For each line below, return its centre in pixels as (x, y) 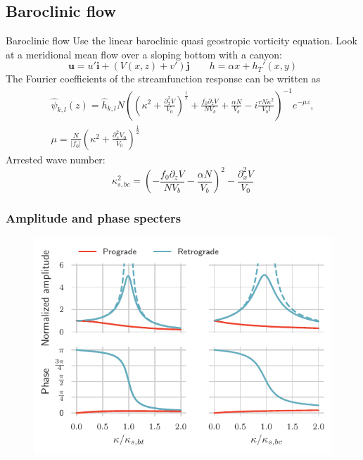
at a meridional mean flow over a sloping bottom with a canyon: (144, 54)
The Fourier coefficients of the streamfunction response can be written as (163, 79)
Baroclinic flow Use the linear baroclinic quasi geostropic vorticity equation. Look (181, 41)
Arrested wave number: (56, 159)
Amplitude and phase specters (94, 217)
